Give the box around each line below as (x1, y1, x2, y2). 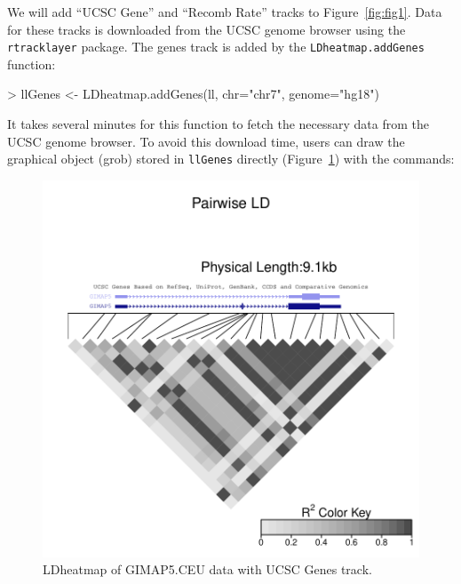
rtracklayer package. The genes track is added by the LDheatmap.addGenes (7, 37, 425, 56)
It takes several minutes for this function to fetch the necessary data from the (7, 115, 430, 133)
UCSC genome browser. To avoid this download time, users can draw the (7, 132, 405, 150)
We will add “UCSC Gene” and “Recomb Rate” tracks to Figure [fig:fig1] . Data (7, 3, 442, 20)
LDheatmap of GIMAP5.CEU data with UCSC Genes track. (43, 560, 372, 579)
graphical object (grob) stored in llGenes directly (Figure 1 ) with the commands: (7, 149, 455, 168)
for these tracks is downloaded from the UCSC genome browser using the (7, 20, 406, 38)
